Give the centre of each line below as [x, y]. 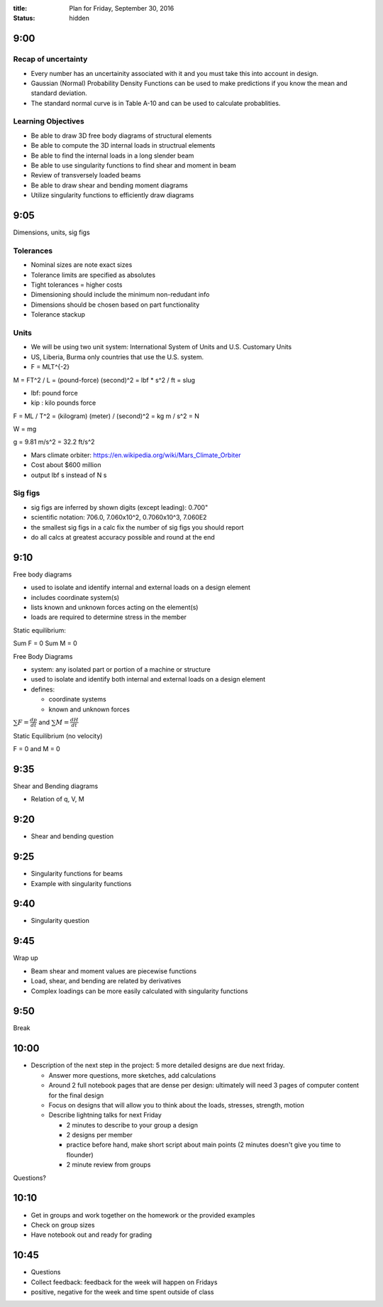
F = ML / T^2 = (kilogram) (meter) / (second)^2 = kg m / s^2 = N [106, 416]
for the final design [76, 1095]
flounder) [80, 1154]
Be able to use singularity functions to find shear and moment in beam [134, 165]
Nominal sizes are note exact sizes [82, 265]
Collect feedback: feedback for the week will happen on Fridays [124, 1282]
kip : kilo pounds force [63, 403]
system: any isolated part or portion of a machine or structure [121, 669]
